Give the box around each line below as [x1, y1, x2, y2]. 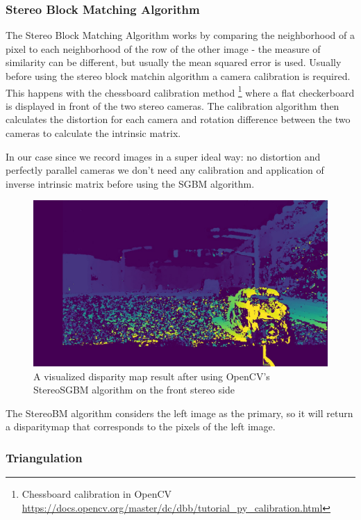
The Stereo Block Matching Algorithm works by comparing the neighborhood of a [6, 28, 355, 42]
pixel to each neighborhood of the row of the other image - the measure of [6, 41, 321, 56]
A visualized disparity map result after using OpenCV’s [33, 368, 270, 383]
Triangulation [6, 448, 83, 466]
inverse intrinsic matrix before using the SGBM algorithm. [6, 176, 255, 190]
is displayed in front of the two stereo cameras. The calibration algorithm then [6, 98, 339, 113]
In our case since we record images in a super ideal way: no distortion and [6, 149, 321, 163]
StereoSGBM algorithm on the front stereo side [33, 382, 235, 397]
